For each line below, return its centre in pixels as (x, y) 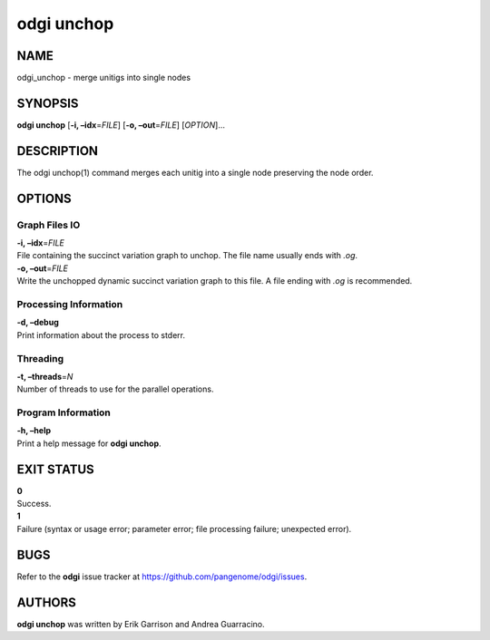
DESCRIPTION (58, 151)
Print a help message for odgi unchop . (89, 443)
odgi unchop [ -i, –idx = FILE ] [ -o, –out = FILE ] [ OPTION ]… (121, 125)
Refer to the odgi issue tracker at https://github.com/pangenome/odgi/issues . (162, 577)
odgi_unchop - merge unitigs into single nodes (103, 78)
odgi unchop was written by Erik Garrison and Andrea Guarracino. (141, 624)
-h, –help (34, 431)
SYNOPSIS (48, 103)
